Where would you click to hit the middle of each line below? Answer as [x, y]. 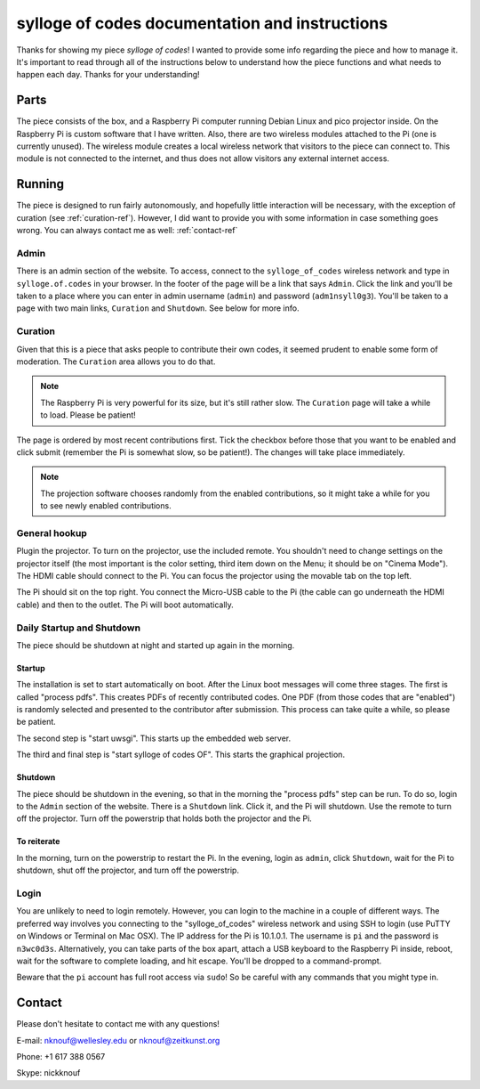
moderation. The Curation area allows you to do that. [116, 362]
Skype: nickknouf [48, 1073]
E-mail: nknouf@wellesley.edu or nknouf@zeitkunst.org [118, 1040]
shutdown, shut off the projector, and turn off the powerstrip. [128, 870]
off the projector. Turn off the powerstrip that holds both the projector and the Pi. [164, 818]
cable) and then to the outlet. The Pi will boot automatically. [125, 605]
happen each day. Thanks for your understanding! [108, 75]
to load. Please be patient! [88, 415]
